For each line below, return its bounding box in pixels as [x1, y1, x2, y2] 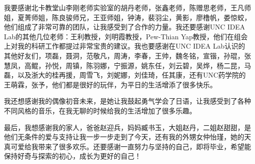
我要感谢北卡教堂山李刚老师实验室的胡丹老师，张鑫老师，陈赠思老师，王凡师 [4, 2, 251, 12]
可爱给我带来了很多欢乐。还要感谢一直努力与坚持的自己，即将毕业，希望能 [10, 141, 251, 151]
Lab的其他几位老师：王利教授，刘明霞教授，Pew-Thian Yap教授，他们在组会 [4, 31, 248, 41]
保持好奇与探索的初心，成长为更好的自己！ [4, 151, 141, 161]
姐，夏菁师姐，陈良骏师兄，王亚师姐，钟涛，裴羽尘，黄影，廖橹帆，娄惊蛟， [4, 12, 251, 22]
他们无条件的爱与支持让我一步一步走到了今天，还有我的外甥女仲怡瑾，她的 [4, 132, 244, 142]
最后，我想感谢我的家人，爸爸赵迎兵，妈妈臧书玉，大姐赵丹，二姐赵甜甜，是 [4, 122, 251, 132]
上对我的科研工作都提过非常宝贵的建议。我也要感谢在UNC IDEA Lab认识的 [4, 41, 245, 51]
